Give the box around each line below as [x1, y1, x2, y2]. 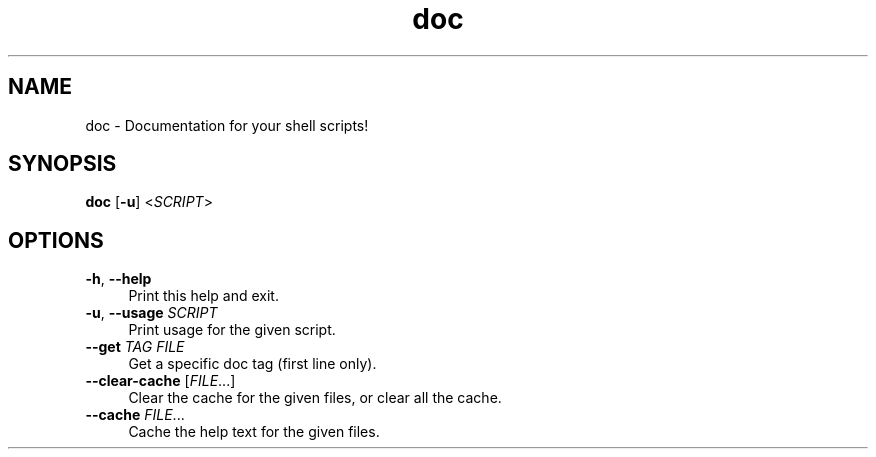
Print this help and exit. [128, 287, 279, 305]
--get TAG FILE [85, 338, 185, 356]
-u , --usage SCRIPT [85, 304, 218, 322]
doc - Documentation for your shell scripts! [85, 116, 369, 134]
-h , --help [85, 270, 152, 288]
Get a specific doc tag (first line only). [128, 355, 377, 373]
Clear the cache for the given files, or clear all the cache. [128, 389, 502, 407]
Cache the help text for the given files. [128, 423, 380, 441]
